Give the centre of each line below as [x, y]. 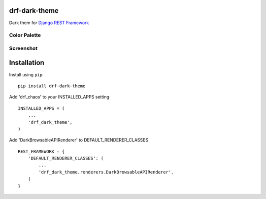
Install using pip [26, 74]
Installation [27, 63]
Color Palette [25, 35]
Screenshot [23, 48]
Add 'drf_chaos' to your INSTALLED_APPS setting [59, 97]
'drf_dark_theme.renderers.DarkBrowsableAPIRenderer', [106, 172]
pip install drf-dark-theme [52, 86]
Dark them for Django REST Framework [49, 23]
